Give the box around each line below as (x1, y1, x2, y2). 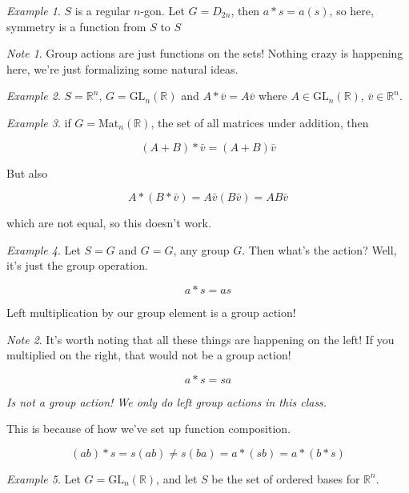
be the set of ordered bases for (211, 470, 360, 487)
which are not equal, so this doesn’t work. (6, 214, 211, 231)
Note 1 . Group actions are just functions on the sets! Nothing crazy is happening (6, 45, 403, 62)
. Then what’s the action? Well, (242, 241, 397, 258)
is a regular (74, 2, 130, 18)
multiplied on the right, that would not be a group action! (6, 347, 291, 363)
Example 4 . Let (6, 241, 81, 258)
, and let (156, 470, 198, 487)
